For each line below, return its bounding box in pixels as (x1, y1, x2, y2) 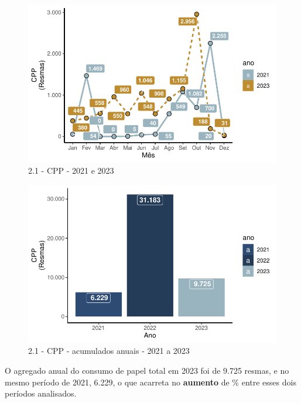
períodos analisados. (5, 387, 77, 399)
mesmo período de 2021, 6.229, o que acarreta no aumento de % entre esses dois (5, 376, 296, 388)
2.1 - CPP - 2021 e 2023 (28, 164, 114, 177)
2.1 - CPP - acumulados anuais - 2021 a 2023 (28, 345, 190, 357)
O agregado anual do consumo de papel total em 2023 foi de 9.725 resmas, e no (5, 364, 289, 376)
